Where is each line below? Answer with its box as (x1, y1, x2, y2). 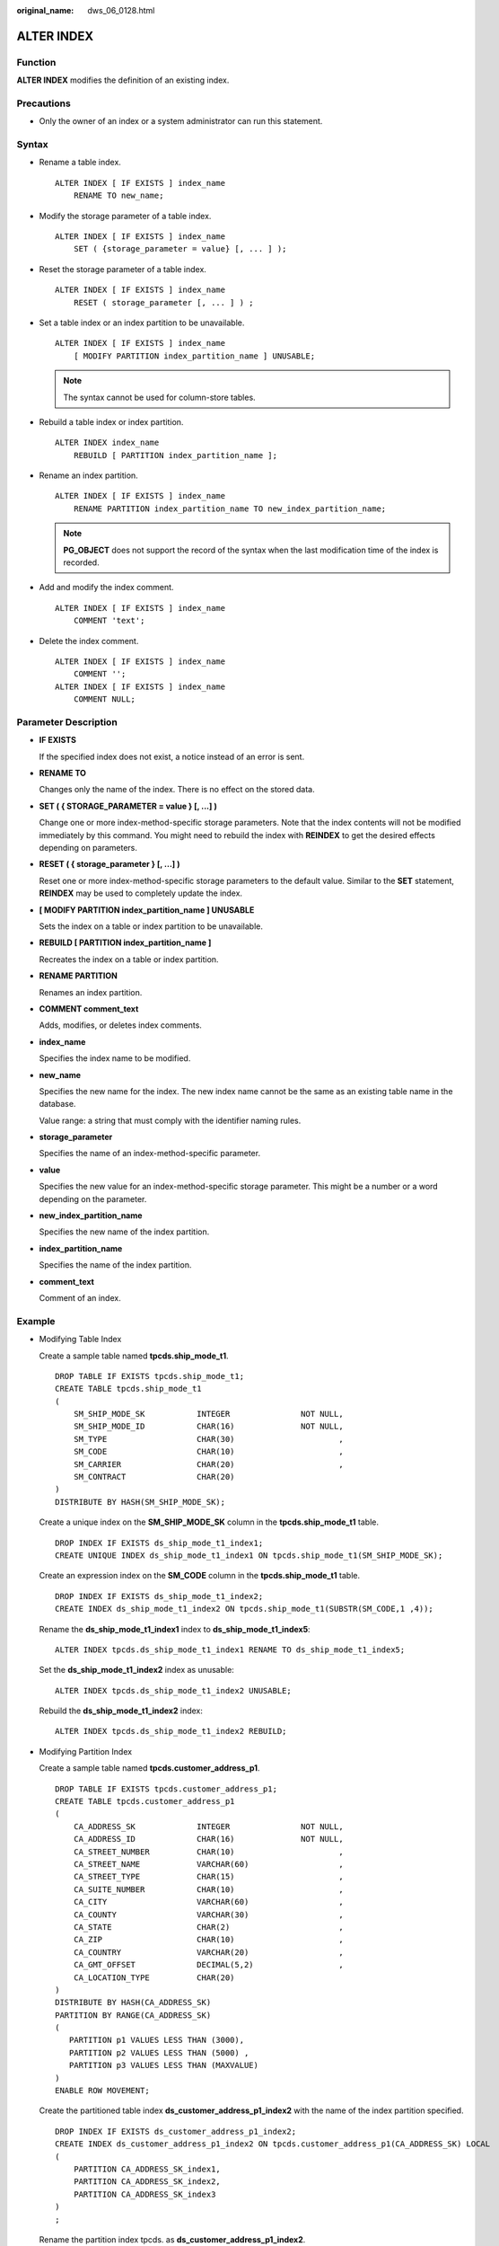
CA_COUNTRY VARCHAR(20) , (73, 1947, 345, 1958)
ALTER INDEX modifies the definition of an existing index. (16, 75, 230, 85)
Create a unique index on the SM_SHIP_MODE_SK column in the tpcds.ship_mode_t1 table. (39, 1516, 379, 1527)
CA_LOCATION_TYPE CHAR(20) (73, 1972, 235, 1983)
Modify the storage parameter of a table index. (39, 210, 212, 221)
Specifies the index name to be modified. (39, 1053, 191, 1064)
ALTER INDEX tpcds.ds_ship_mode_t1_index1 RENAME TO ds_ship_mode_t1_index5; (55, 1644, 406, 1655)
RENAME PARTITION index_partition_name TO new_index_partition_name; (73, 503, 387, 514)
